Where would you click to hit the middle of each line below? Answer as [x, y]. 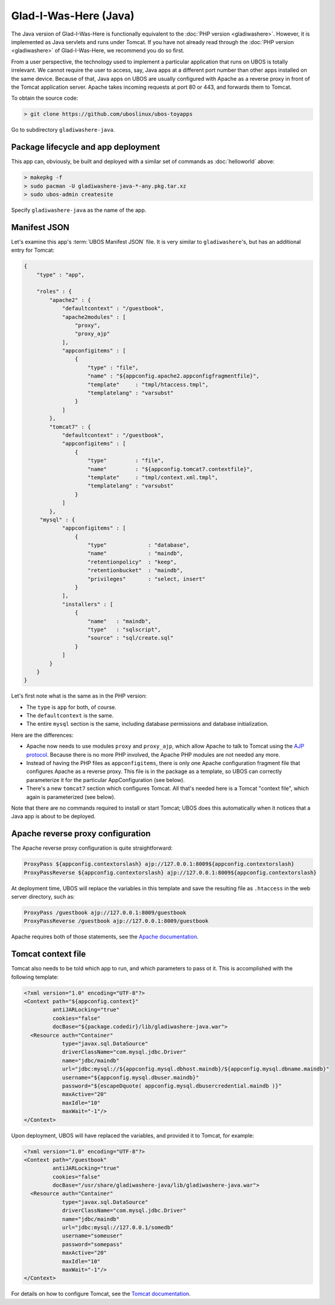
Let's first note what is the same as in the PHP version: [79, 696]
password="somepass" [92, 1244]
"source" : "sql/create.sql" [131, 638]
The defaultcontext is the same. [70, 716]
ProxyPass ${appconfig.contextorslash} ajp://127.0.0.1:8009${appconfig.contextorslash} [159, 864]
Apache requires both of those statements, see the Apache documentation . [105, 937]
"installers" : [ [88, 604]
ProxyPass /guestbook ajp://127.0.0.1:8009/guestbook [105, 913]
